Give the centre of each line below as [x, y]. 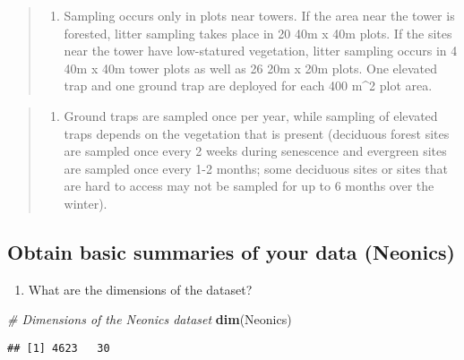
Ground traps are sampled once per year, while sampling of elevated [251, 115]
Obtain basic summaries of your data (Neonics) [231, 251]
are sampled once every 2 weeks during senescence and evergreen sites [255, 151]
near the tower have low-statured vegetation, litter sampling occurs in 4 [261, 51]
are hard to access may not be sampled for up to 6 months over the [249, 186]
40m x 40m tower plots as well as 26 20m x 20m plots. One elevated [250, 68]
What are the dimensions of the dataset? [140, 289]
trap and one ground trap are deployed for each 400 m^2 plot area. [248, 86]
